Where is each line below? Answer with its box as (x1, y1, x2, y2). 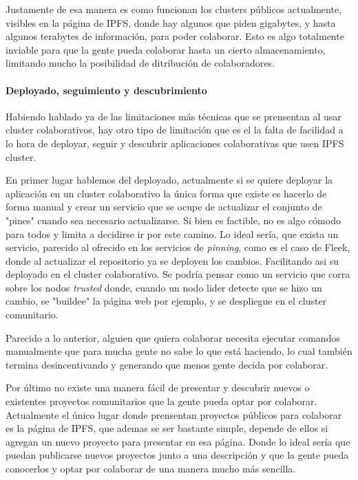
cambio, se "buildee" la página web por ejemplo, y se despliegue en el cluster (6, 294, 327, 308)
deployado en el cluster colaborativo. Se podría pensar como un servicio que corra (6, 267, 350, 281)
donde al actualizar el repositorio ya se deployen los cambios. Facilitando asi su (6, 253, 339, 268)
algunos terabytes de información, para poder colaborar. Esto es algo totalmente (6, 29, 344, 43)
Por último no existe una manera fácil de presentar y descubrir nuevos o (6, 380, 310, 395)
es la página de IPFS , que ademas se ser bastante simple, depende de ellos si (6, 421, 328, 435)
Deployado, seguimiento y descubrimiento (6, 83, 207, 97)
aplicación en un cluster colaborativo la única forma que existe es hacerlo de (6, 186, 327, 200)
